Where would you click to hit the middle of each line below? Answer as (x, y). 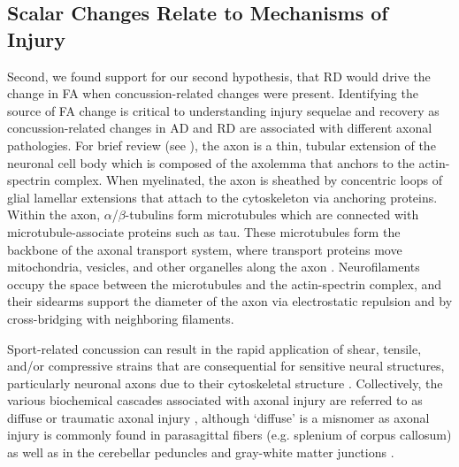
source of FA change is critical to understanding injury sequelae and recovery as (223, 110)
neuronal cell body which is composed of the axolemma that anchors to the (211, 162)
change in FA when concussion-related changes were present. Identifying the (213, 93)
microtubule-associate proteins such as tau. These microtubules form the (204, 231)
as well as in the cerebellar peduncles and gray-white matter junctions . (201, 452)
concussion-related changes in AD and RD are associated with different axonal (220, 128)
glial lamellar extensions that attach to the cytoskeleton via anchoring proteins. (222, 197)
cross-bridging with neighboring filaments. (121, 318)
